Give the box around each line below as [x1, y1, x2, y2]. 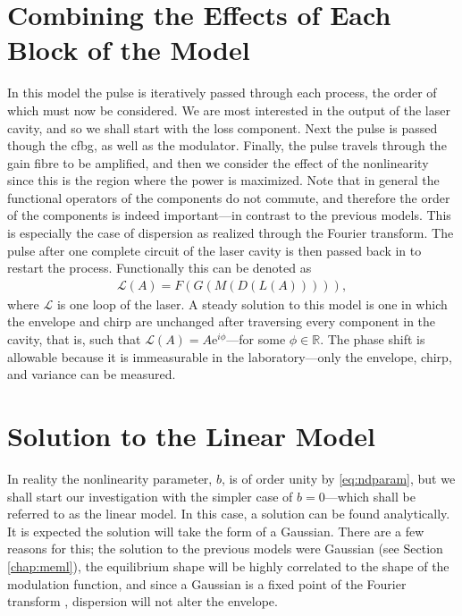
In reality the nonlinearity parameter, [7, 468, 213, 487]
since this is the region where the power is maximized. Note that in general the [7, 171, 440, 190]
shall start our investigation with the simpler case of [7, 486, 293, 505]
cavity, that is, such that [7, 330, 141, 349]
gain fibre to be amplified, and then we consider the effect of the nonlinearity [7, 153, 429, 172]
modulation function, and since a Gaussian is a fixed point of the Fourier [7, 574, 407, 593]
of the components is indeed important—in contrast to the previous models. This [7, 206, 451, 224]
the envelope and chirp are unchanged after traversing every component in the [7, 312, 436, 331]
